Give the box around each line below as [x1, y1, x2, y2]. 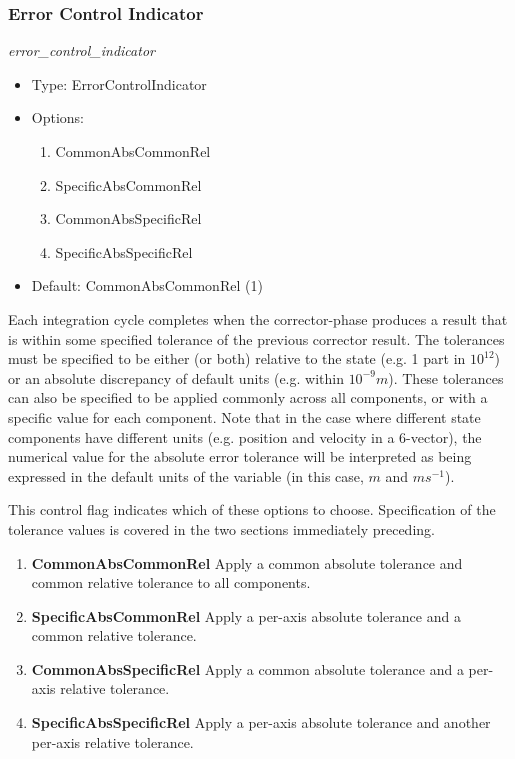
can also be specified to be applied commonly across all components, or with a [8, 387, 488, 408]
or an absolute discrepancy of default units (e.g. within [8, 367, 344, 388]
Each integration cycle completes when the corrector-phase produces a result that [8, 308, 508, 329]
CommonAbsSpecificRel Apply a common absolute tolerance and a [31, 658, 464, 679]
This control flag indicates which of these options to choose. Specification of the [8, 499, 496, 520]
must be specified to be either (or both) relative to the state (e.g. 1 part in [8, 348, 466, 369]
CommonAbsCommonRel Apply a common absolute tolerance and [31, 552, 463, 573]
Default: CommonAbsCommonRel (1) [31, 275, 263, 296]
